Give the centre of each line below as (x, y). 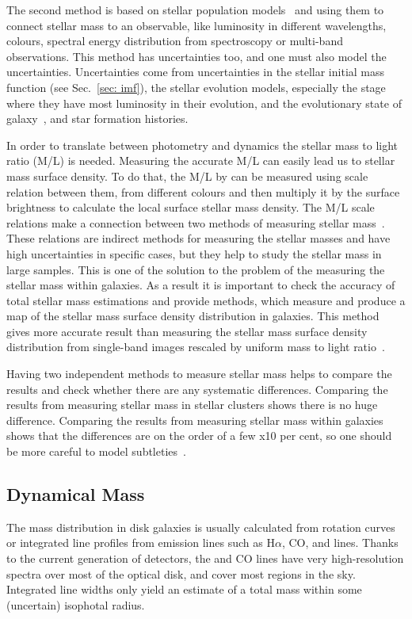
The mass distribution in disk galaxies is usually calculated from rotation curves (201, 527)
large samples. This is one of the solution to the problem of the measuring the (196, 269)
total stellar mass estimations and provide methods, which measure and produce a (206, 300)
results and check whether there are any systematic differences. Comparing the (197, 389)
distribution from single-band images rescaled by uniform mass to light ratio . (196, 347)
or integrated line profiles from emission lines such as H (141, 543)
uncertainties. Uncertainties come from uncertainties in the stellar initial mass (196, 72)
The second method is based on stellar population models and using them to (195, 10)
